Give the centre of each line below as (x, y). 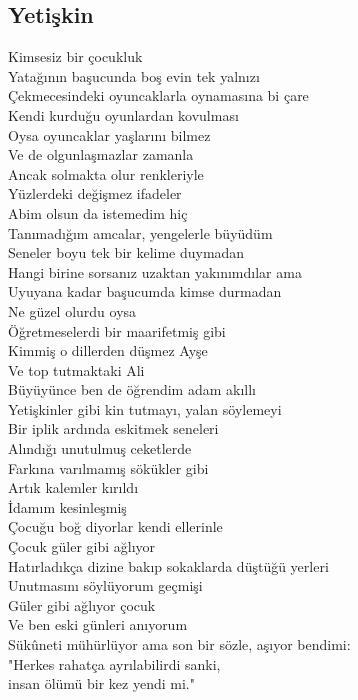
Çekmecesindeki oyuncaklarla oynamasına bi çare (158, 95)
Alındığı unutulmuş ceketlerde (100, 448)
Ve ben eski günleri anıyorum (98, 624)
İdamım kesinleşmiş (67, 506)
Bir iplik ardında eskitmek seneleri (113, 428)
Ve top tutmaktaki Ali (76, 369)
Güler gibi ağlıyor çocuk (82, 604)
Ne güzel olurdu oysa (72, 310)
